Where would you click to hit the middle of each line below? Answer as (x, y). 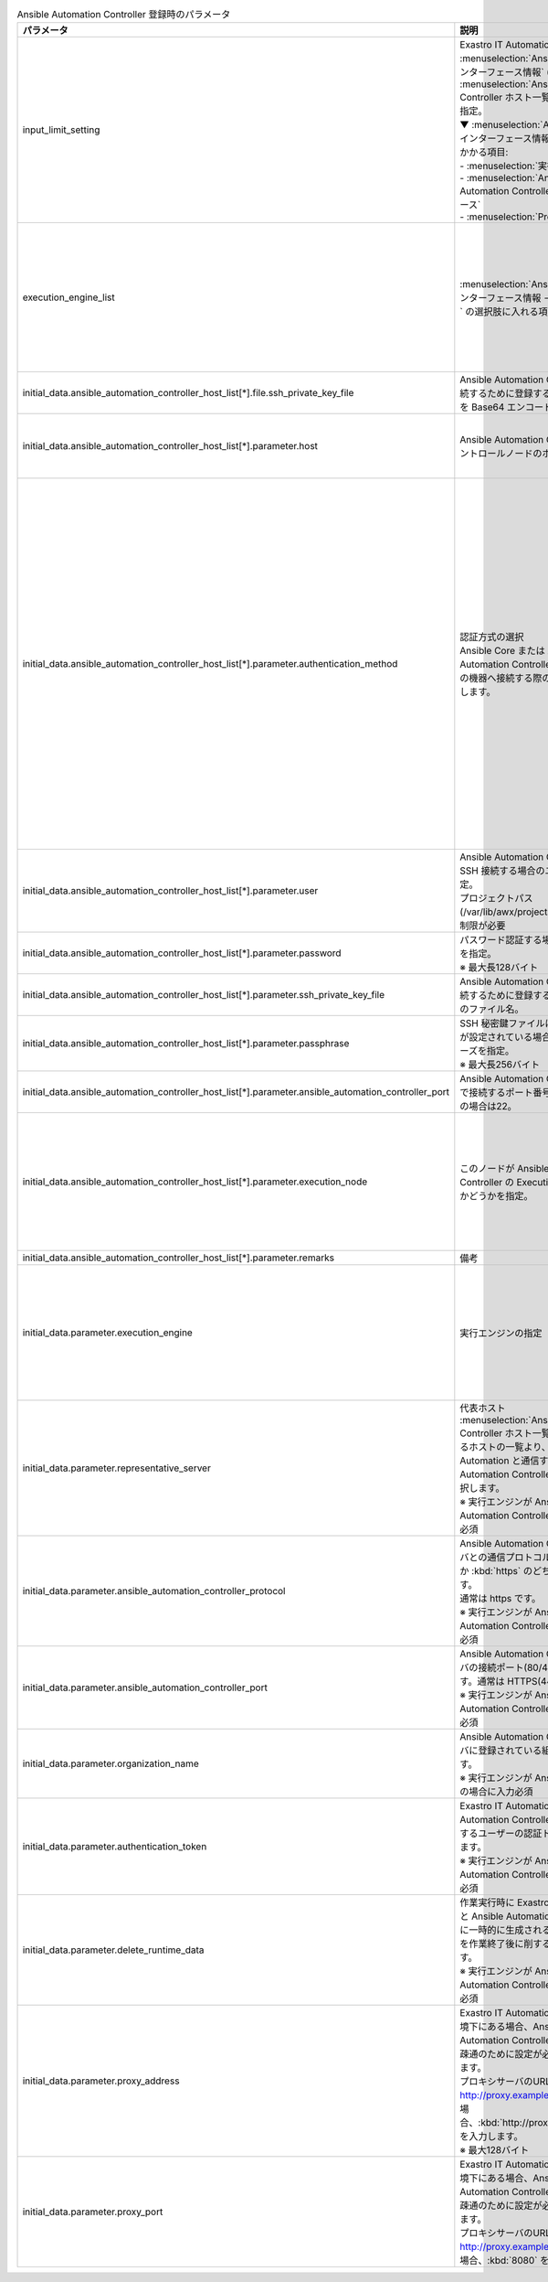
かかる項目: (484, 153)
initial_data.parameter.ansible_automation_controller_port (145, 1687)
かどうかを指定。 (496, 1196)
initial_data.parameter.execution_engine (108, 1333)
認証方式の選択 (492, 637)
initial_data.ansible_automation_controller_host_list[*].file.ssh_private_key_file (188, 393)
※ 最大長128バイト (499, 968)
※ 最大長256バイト (500, 1065)
